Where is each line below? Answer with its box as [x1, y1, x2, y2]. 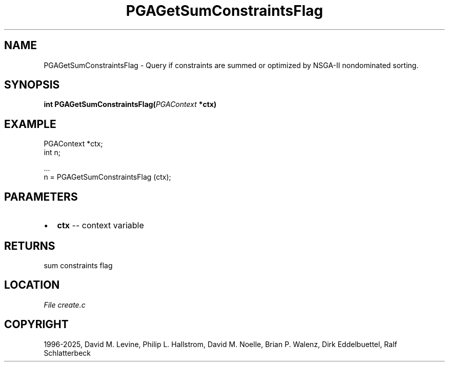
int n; [44, 148, 61, 157]
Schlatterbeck [44, 348, 91, 357]
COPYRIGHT [4, 318, 69, 331]
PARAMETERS [4, 190, 78, 203]
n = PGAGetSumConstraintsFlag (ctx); [44, 173, 171, 182]
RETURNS [4, 239, 55, 252]
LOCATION [4, 278, 60, 292]
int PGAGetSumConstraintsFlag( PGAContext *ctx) [44, 100, 217, 109]
